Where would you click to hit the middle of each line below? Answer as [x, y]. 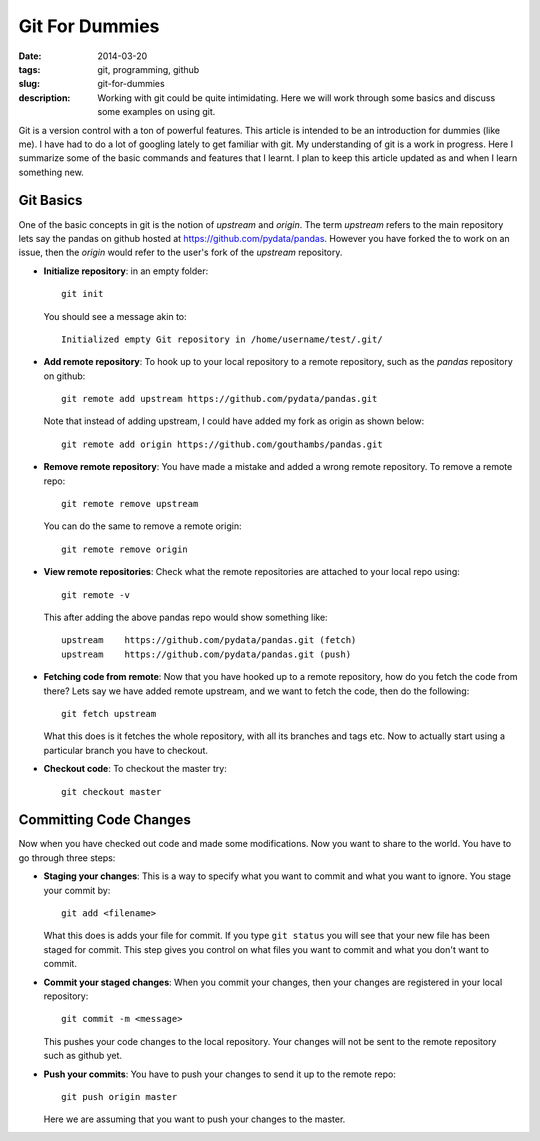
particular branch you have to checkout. [126, 750]
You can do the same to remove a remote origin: [142, 526]
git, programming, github [148, 69]
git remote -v [95, 594]
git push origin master [119, 1096]
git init [82, 294]
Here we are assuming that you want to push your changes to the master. [194, 1119]
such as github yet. [83, 1056]
